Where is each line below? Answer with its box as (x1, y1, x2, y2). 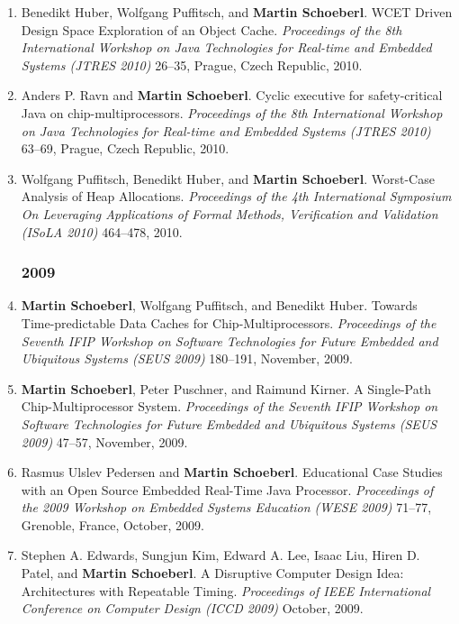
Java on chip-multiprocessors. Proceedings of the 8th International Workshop (21, 103, 443, 122)
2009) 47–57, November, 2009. (21, 432, 188, 451)
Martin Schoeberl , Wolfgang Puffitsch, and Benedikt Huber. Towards (21, 296, 418, 315)
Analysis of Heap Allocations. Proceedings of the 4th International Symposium (21, 187, 452, 206)
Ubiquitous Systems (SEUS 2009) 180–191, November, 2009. (21, 349, 353, 368)
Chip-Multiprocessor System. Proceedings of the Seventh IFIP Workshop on (21, 397, 438, 416)
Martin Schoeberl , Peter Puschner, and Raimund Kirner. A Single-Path (21, 379, 431, 398)
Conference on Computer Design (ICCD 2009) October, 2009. (21, 599, 364, 618)
